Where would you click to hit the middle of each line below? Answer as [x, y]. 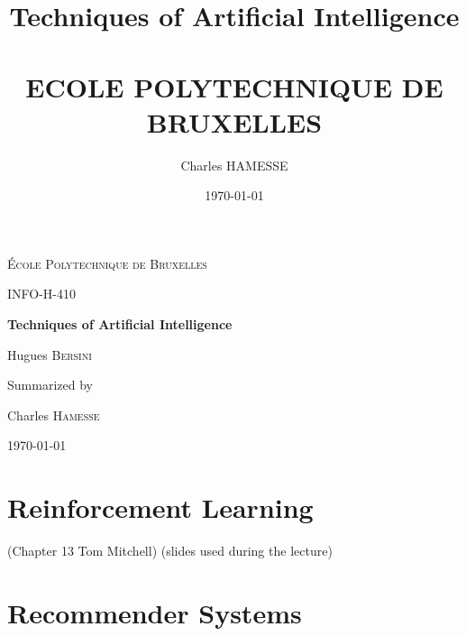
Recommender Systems [155, 612]
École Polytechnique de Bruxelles [107, 263]
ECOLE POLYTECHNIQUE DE [234, 86]
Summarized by [50, 385]
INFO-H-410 [42, 294]
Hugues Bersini [50, 354]
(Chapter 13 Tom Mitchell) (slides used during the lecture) [170, 551]
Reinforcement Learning [160, 507]
